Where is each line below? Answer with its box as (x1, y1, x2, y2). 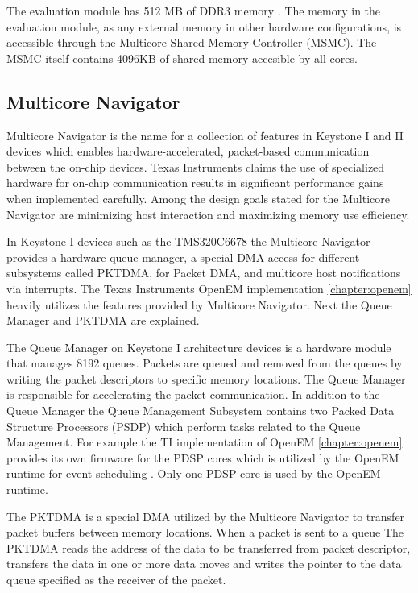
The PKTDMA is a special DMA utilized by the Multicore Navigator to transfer (6, 508, 405, 525)
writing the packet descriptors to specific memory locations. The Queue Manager (6, 370, 406, 387)
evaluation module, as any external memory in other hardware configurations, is (6, 18, 402, 35)
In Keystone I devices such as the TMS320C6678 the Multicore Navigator (6, 233, 370, 250)
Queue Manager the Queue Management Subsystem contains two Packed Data (6, 402, 395, 419)
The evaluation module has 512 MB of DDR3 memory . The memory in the (6, 2, 381, 19)
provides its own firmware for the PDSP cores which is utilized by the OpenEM (6, 449, 399, 466)
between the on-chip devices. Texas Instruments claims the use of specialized (6, 158, 385, 175)
